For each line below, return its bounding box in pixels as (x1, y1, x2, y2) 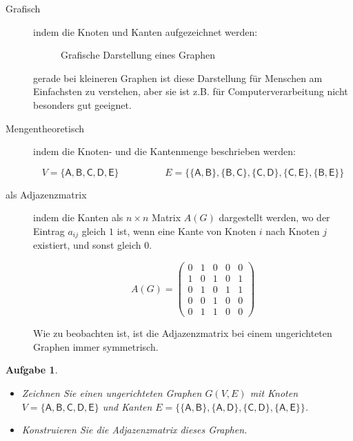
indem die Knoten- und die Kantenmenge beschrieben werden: (33, 144, 296, 158)
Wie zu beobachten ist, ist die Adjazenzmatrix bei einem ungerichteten (33, 326, 332, 340)
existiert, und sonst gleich (33, 238, 141, 252)
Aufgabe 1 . (6, 362, 58, 377)
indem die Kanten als (33, 210, 123, 225)
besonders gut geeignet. (33, 97, 132, 112)
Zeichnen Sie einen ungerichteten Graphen (21, 385, 202, 400)
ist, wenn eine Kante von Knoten (117, 223, 256, 238)
